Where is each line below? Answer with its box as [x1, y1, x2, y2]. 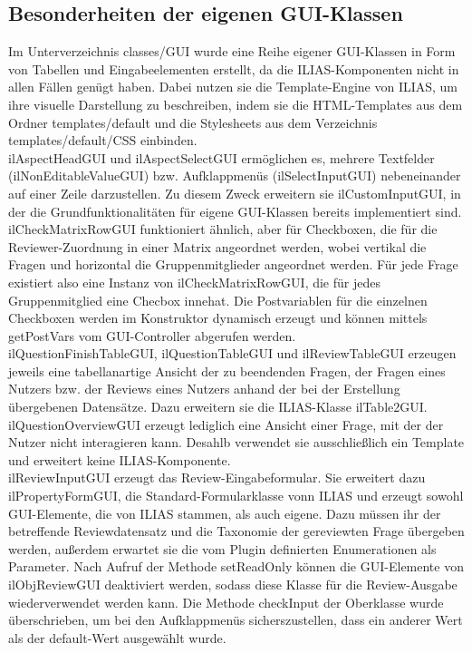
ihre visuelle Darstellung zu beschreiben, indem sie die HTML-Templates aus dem [8, 94, 463, 113]
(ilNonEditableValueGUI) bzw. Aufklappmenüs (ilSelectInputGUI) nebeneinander [8, 166, 461, 185]
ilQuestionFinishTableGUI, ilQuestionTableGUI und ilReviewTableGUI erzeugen [8, 344, 457, 363]
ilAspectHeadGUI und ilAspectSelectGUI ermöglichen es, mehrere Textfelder [8, 148, 435, 167]
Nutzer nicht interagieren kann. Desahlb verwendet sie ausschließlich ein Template [8, 433, 465, 452]
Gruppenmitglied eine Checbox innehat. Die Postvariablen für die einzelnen [8, 290, 428, 309]
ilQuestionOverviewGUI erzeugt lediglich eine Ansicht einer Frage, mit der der [8, 414, 444, 434]
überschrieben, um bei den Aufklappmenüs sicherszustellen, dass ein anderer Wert [8, 610, 463, 629]
